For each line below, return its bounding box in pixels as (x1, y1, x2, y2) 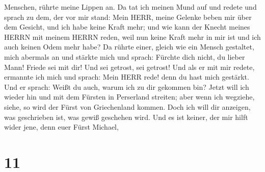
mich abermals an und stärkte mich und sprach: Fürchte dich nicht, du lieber (4, 51, 245, 62)
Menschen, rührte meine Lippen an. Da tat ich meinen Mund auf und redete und (4, 2, 257, 12)
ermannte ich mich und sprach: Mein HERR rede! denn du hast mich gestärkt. (4, 71, 249, 82)
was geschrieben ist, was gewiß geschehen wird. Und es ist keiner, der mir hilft (4, 111, 248, 122)
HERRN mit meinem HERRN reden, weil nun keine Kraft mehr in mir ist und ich (4, 31, 261, 42)
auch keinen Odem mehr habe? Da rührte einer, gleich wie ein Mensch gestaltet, (4, 41, 254, 52)
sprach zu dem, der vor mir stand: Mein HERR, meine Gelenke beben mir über (4, 11, 252, 22)
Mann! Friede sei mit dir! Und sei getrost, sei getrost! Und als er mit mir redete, (4, 61, 255, 72)
